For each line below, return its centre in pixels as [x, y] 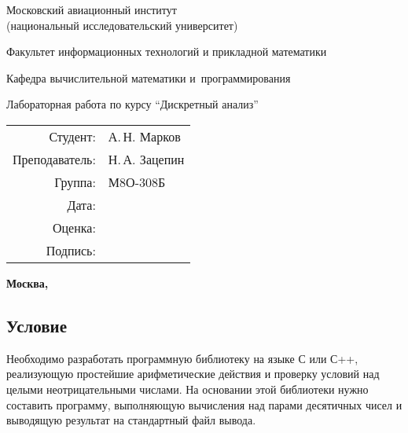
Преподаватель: [54, 159]
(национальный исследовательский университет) [122, 25]
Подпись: [71, 250]
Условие [37, 325]
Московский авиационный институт [92, 9]
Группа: [75, 182]
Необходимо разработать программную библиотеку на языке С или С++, [182, 358]
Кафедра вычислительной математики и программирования [149, 77]
